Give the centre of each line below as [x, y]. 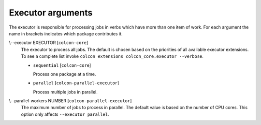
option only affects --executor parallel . [65, 114]
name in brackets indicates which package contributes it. [66, 33]
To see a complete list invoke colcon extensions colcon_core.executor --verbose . [112, 56]
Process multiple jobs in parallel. [65, 92]
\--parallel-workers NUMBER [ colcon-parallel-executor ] [70, 101]
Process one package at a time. [65, 74]
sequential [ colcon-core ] [62, 65]
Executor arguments [51, 13]
